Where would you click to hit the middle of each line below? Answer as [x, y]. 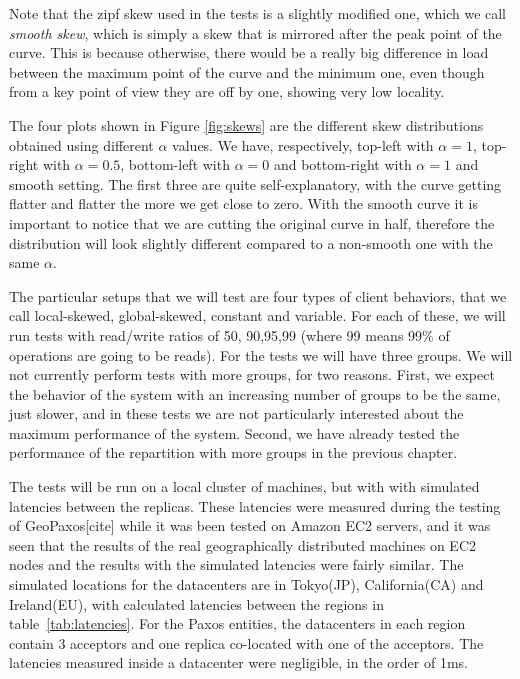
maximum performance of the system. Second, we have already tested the [234, 432]
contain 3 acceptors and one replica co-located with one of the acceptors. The [246, 642]
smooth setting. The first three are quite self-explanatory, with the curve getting [255, 183]
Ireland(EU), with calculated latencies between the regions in [196, 603]
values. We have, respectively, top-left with [303, 144]
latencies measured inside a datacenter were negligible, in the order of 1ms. [238, 662]
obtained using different [81, 144]
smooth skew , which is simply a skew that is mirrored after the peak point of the [255, 32]
